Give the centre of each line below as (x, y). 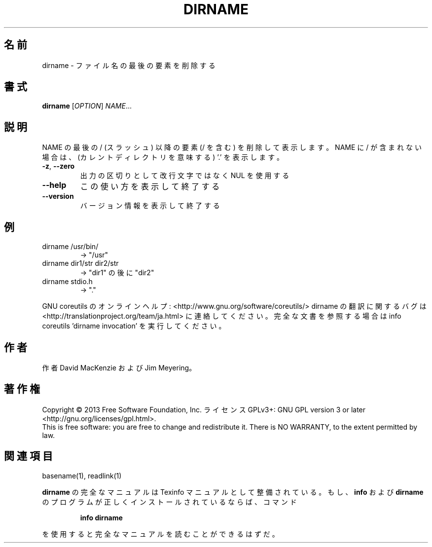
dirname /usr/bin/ (70, 247)
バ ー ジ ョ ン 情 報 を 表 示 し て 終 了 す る (150, 206)
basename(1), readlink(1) (82, 475)
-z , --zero (58, 166)
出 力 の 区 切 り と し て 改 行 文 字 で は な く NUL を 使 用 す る (185, 176)
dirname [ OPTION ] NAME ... (87, 106)
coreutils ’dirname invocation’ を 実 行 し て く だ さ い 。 (134, 326)
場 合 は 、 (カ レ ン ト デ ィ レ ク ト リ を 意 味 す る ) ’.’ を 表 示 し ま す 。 (163, 157)
